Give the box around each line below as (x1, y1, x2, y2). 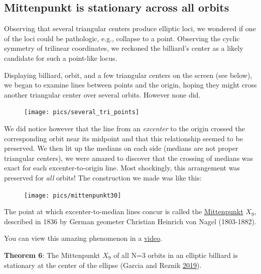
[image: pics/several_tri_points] (24, 109, 140, 116)
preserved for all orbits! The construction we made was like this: (4, 172, 202, 182)
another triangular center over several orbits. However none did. (4, 89, 201, 100)
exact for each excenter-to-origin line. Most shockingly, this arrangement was (4, 162, 240, 173)
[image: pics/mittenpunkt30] (24, 192, 121, 199)
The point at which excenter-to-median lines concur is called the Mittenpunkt (4, 206, 243, 217)
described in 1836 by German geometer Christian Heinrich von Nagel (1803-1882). (4, 216, 256, 226)
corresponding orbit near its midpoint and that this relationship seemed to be (4, 133, 243, 143)
